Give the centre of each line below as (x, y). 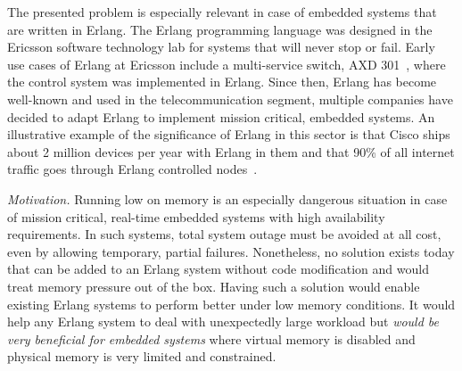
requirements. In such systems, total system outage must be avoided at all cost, (224, 234)
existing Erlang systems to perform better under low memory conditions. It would (231, 304)
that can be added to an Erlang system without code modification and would (218, 269)
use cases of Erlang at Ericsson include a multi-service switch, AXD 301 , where (227, 64)
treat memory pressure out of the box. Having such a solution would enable (214, 286)
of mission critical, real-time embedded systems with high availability (196, 216)
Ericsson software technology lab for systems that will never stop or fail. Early (221, 47)
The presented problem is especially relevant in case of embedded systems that (222, 12)
